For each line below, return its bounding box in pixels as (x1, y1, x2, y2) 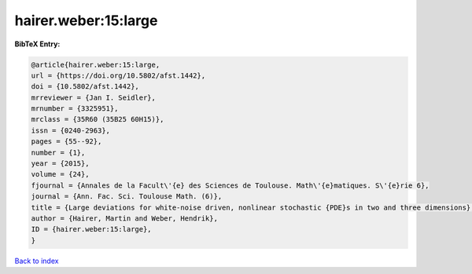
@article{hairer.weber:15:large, (31, 60, 160, 69)
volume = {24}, (31, 170, 90, 179)
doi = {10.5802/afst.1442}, (31, 82, 139, 91)
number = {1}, (31, 148, 86, 157)
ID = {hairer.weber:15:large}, (31, 225, 153, 234)
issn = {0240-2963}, (31, 126, 110, 135)
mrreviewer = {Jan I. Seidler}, (31, 93, 157, 102)
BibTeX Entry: (14, 39, 61, 49)
